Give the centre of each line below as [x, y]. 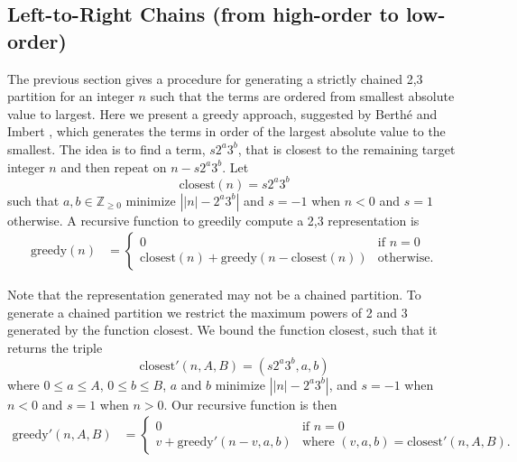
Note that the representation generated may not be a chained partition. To [214, 295]
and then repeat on [114, 166]
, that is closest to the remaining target [346, 148]
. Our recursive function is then [250, 404]
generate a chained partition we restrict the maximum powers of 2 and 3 [208, 312]
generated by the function [78, 330]
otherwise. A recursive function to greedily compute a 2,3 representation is [213, 220]
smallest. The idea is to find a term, [106, 148]
